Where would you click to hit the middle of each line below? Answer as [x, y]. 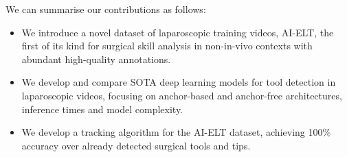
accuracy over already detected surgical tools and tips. [136, 145]
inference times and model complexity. [102, 109]
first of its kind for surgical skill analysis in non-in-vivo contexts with [167, 46]
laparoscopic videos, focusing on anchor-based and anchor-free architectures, [182, 95]
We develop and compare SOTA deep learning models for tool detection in [179, 82]
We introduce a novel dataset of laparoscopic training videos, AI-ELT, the [178, 32]
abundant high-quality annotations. [96, 59]
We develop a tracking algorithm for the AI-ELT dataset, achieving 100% [176, 132]
